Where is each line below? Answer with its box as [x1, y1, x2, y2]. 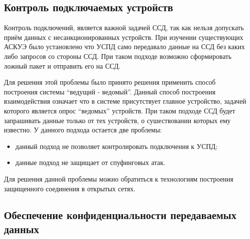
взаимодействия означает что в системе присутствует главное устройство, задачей [4, 96, 247, 106]
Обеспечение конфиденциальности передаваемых [4, 207, 236, 222]
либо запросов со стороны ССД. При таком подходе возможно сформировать [4, 51, 232, 61]
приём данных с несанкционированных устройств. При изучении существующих [4, 32, 244, 42]
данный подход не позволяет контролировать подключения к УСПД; [15, 141, 218, 151]
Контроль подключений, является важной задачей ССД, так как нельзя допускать [4, 22, 244, 33]
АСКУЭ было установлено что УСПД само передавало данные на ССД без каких [4, 41, 245, 52]
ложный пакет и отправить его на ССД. [4, 60, 121, 71]
